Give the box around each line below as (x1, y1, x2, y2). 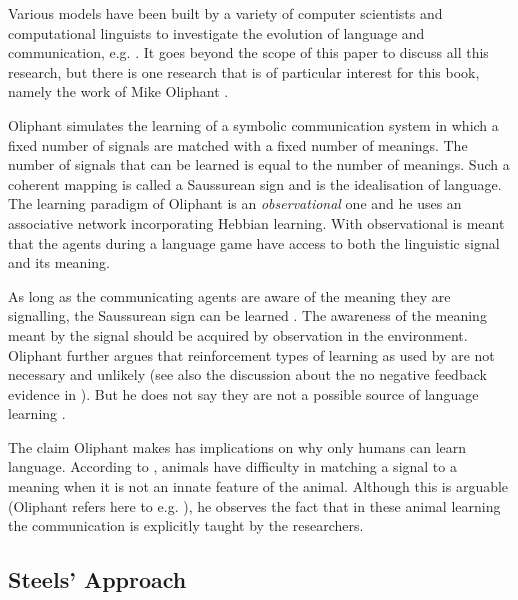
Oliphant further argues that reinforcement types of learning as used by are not (8, 344, 495, 365)
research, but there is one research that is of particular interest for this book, (8, 61, 480, 82)
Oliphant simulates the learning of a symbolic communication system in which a (8, 114, 499, 135)
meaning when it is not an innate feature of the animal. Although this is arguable (8, 476, 509, 497)
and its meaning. (8, 252, 110, 273)
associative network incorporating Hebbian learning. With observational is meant (8, 212, 505, 233)
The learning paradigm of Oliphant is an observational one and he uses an (8, 193, 462, 214)
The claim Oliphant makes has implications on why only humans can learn (8, 436, 467, 457)
